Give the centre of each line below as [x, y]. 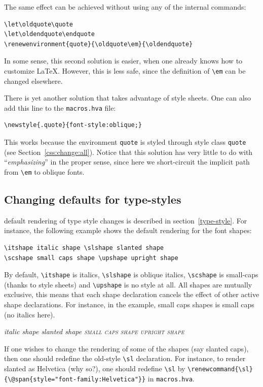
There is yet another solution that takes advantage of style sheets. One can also [128, 98]
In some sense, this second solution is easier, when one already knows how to [123, 61]
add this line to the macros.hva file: [60, 107]
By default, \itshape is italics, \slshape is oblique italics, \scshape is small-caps [131, 275]
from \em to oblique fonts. [44, 171]
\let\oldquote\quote [39, 24]
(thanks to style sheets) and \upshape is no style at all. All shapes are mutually [128, 284]
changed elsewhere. [33, 80]
